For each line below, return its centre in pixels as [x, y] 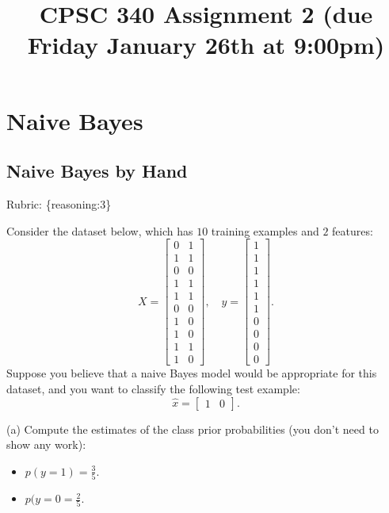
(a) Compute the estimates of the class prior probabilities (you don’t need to [193, 429]
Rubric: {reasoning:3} [59, 203]
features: [353, 230]
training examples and [265, 230]
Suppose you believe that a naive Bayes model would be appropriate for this [192, 373]
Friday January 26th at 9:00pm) [206, 45]
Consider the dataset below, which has [100, 230]
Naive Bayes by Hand [97, 171]
